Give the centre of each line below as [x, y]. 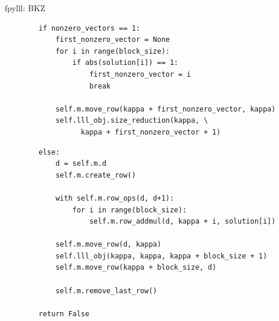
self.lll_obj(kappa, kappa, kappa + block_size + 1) [161, 256]
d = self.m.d [81, 164]
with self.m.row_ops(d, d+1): [115, 198]
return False [64, 314]
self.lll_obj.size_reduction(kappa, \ [132, 121]
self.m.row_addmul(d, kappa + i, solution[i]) [183, 222]
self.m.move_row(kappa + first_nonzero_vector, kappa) [166, 109]
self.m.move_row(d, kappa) [108, 245]
